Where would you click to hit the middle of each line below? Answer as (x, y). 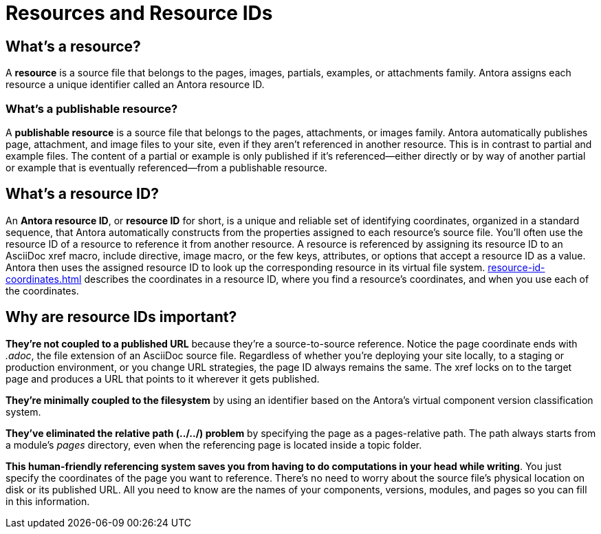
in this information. (48, 501)
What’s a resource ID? (82, 194)
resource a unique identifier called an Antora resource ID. (135, 85)
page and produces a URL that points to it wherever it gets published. (163, 378)
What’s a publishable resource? (92, 108)
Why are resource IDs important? (121, 317)
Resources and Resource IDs (139, 13)
